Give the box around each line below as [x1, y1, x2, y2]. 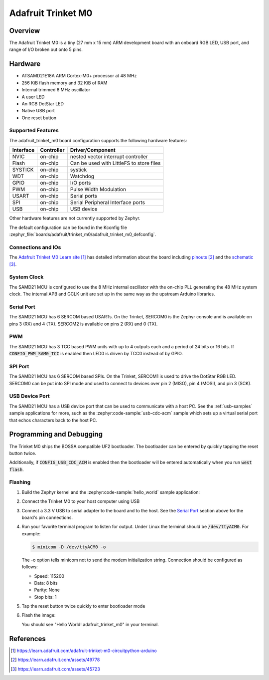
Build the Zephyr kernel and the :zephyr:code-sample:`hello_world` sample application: [21, 489, 200, 495]
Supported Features [9, 127, 59, 134]
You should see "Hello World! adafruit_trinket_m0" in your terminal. [21, 621, 159, 627]
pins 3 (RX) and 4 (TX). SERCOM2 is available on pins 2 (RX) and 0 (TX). [9, 321, 158, 327]
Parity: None [34, 587, 60, 593]
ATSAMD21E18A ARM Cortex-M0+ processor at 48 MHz [21, 73, 137, 79]
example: [21, 530, 41, 536]
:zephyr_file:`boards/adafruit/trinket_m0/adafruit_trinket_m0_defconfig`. [9, 231, 156, 237]
